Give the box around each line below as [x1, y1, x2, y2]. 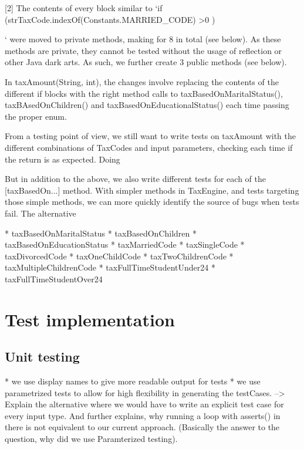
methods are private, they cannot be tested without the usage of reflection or [5, 44, 282, 56]
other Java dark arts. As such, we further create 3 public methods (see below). [5, 56, 287, 68]
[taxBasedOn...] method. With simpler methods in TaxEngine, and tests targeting [5, 184, 299, 196]
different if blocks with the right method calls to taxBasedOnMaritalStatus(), [5, 87, 283, 99]
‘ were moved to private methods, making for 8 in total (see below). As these [5, 33, 281, 45]
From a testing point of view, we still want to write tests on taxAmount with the [5, 130, 296, 142]
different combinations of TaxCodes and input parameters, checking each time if [5, 141, 293, 153]
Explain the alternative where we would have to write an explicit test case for [5, 398, 284, 410]
